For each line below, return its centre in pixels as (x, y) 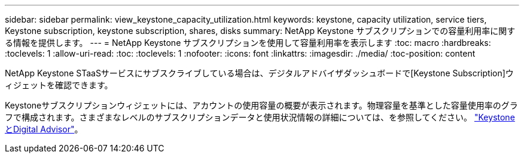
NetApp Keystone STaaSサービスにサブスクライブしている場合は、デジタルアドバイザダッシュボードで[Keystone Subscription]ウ (259, 73)
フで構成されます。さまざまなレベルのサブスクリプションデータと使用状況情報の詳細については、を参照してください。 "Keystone (260, 117)
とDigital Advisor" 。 (44, 129)
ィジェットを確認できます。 (59, 85)
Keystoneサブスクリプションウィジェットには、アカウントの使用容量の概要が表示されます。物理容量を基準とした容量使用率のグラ (261, 105)
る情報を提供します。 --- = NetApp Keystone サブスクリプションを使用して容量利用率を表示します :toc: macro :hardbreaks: (248, 43)
